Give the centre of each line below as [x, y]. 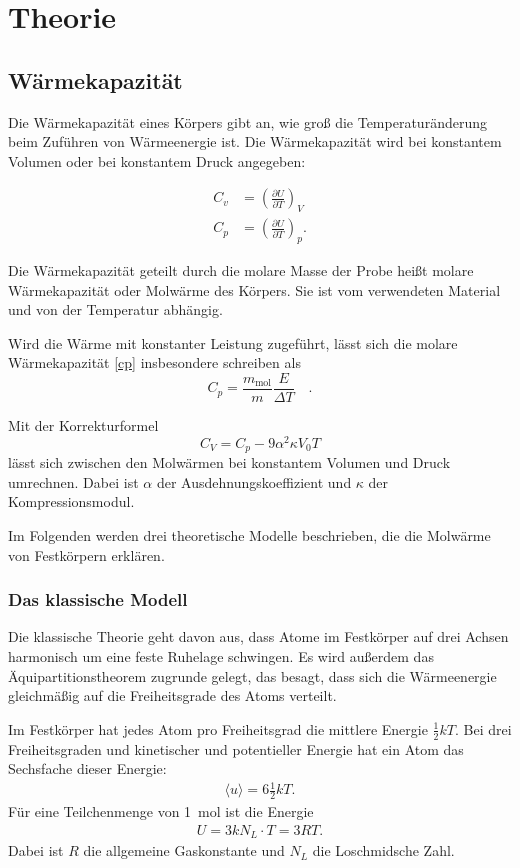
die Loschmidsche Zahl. [383, 850]
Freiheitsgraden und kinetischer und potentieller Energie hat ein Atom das [236, 748]
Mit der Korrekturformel [83, 425]
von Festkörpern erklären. [86, 554]
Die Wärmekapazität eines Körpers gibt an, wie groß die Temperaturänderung [247, 121]
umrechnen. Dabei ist [73, 481]
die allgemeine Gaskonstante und [184, 850]
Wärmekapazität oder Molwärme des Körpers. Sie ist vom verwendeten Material [254, 289]
